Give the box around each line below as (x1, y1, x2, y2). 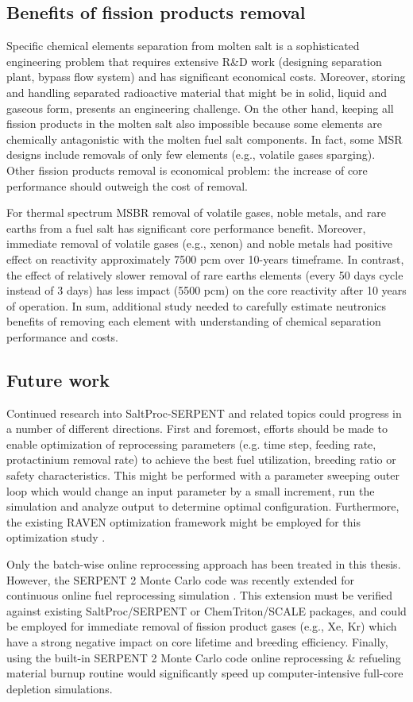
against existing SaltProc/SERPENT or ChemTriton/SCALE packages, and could (6, 602, 407, 619)
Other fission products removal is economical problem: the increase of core (6, 161, 368, 178)
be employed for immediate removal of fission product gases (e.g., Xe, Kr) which (6, 618, 397, 634)
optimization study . (6, 529, 106, 546)
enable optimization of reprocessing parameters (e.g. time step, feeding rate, (6, 435, 376, 452)
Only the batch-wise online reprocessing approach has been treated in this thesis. (6, 556, 401, 573)
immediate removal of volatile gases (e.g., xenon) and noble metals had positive (6, 235, 393, 252)
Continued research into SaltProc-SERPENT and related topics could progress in (6, 404, 402, 421)
